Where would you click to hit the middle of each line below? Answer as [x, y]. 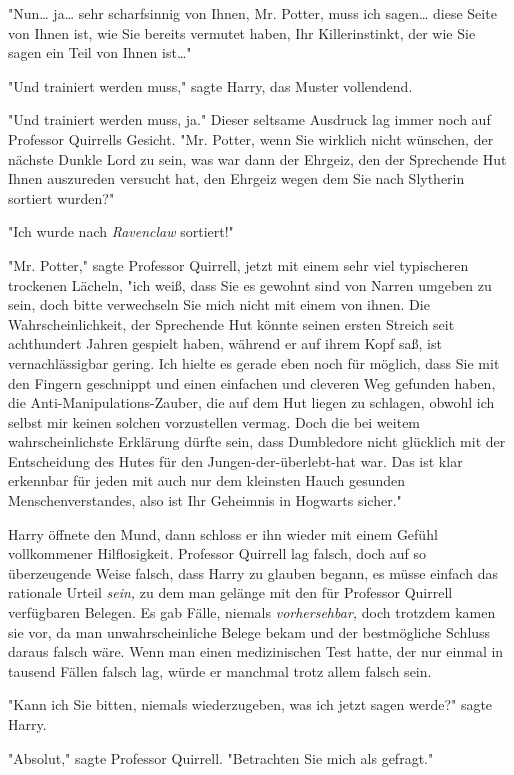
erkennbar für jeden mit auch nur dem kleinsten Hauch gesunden [206, 480]
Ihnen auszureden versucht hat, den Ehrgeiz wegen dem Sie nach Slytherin [236, 178]
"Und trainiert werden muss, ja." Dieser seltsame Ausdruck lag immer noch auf [249, 119]
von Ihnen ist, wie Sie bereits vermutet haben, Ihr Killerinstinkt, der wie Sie [242, 32]
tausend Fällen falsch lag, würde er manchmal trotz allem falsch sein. [220, 670]
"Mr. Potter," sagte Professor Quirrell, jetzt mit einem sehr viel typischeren [238, 264]
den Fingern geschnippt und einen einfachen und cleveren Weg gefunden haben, [252, 382]
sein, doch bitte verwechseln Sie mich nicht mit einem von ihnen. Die [219, 304]
